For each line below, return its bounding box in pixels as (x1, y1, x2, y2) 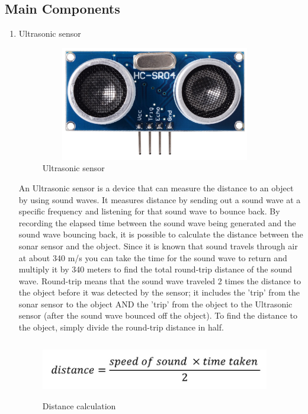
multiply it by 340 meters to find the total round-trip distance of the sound (18, 263, 293, 275)
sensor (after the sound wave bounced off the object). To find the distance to (18, 309, 297, 322)
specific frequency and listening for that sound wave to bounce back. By (18, 205, 280, 217)
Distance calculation (42, 399, 116, 412)
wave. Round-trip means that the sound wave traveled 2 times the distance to (18, 274, 301, 287)
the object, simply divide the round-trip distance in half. (18, 321, 224, 333)
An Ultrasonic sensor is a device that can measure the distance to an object (18, 181, 294, 194)
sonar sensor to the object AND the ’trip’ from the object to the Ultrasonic (18, 297, 293, 310)
